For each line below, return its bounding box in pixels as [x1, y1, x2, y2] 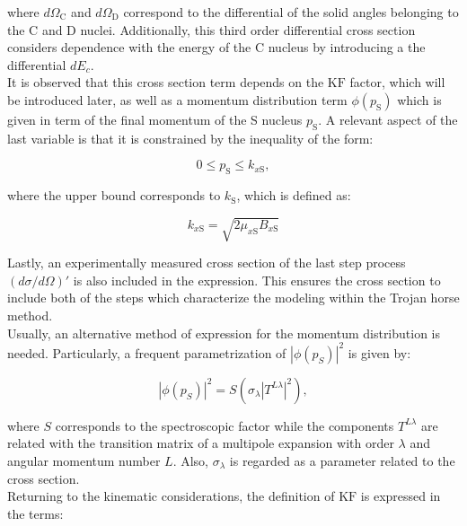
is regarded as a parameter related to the [229, 451, 455, 469]
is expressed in [360, 487, 441, 505]
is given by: [348, 343, 411, 362]
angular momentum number [7, 451, 161, 469]
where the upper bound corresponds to [7, 186, 221, 205]
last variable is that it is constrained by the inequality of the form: [7, 128, 374, 147]
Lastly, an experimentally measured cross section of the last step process [7, 253, 406, 272]
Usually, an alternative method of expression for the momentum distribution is [7, 323, 441, 342]
